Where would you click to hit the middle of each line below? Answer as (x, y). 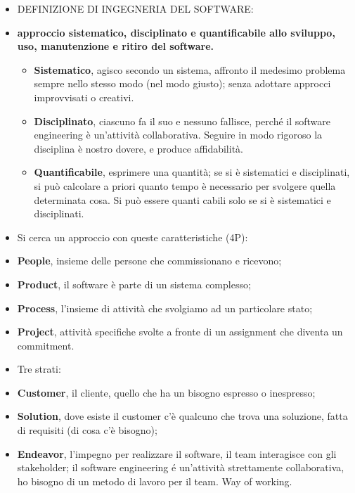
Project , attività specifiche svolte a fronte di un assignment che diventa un (180, 332)
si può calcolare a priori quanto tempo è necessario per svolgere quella (185, 185)
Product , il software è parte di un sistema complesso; (134, 284)
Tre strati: (39, 369)
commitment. (46, 345)
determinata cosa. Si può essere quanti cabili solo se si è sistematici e (182, 199)
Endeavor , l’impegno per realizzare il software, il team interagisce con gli (177, 453)
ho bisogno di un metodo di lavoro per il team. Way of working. (155, 481)
